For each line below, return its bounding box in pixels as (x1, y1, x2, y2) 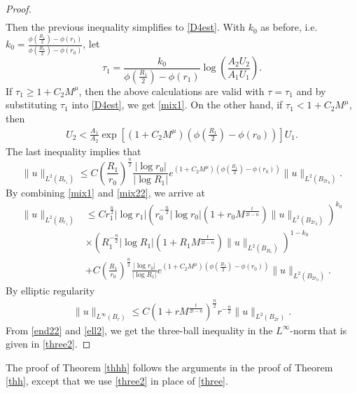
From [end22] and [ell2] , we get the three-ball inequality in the (6, 322, 273, 337)
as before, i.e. (260, 20, 318, 34)
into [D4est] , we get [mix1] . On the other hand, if (71, 97, 283, 112)
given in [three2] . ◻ (6, 336, 91, 351)
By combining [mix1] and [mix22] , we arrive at (6, 185, 205, 199)
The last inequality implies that (6, 143, 141, 158)
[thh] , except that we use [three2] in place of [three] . (6, 373, 228, 388)
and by (296, 83, 326, 98)
